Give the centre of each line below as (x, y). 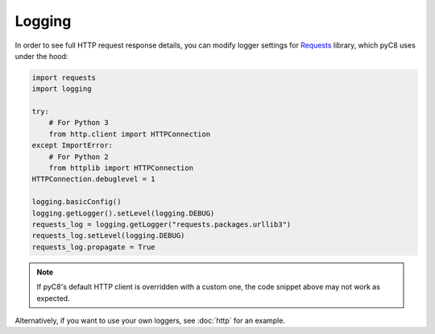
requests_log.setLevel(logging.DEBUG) (108, 236)
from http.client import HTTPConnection (130, 134)
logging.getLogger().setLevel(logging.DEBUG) (123, 213)
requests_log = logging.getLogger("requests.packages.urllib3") (162, 225)
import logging (62, 89)
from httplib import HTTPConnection (121, 168)
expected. (53, 298)
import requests (64, 77)
